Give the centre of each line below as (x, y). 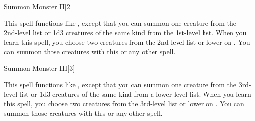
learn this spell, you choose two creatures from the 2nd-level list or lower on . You (127, 42)
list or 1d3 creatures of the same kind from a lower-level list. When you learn (135, 94)
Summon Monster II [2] (38, 6)
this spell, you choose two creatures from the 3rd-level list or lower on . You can (124, 103)
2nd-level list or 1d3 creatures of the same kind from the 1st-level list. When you (125, 32)
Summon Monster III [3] (39, 68)
